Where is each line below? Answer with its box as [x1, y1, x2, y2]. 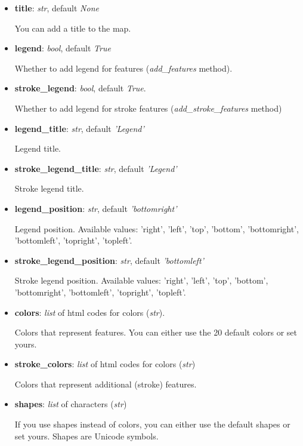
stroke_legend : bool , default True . [14, 82, 146, 94]
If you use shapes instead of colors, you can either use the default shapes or [14, 418, 290, 430]
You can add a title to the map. [14, 21, 131, 34]
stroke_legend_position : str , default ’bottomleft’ [14, 254, 204, 266]
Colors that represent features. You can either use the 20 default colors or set [14, 326, 297, 339]
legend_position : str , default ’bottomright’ [14, 202, 177, 214]
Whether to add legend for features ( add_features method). [14, 61, 233, 74]
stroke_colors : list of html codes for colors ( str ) [14, 358, 196, 370]
